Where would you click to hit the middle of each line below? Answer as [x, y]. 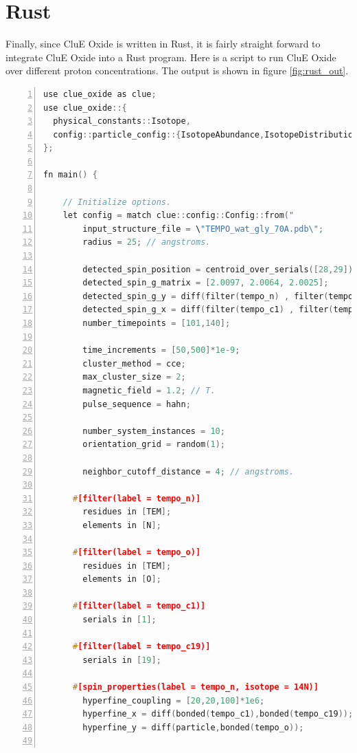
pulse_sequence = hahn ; [137, 404]
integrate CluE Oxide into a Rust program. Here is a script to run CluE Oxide [171, 57]
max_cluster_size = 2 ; [134, 377]
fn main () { [70, 175]
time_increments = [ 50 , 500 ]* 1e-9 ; [161, 350]
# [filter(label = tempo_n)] [137, 498]
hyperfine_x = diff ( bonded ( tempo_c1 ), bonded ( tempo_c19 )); [218, 714]
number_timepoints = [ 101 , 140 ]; [157, 323]
